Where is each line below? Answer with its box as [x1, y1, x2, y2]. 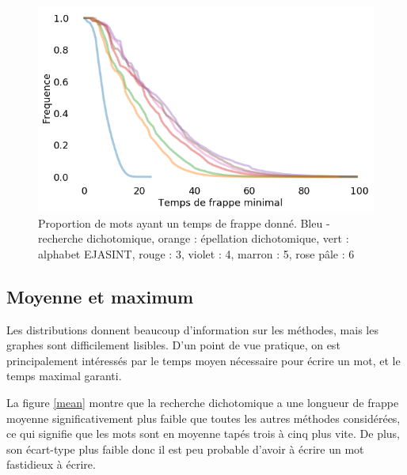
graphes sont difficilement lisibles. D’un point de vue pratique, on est [6, 337, 340, 353]
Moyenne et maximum [6, 284, 194, 308]
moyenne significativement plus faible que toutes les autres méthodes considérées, [6, 409, 401, 426]
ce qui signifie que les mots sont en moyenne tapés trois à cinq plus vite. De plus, [6, 425, 401, 442]
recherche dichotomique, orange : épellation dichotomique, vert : [38, 230, 349, 247]
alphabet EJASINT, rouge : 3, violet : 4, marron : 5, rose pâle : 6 [38, 245, 355, 262]
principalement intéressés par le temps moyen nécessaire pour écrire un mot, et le [6, 352, 401, 368]
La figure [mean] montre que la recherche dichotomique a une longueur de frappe [6, 394, 399, 411]
